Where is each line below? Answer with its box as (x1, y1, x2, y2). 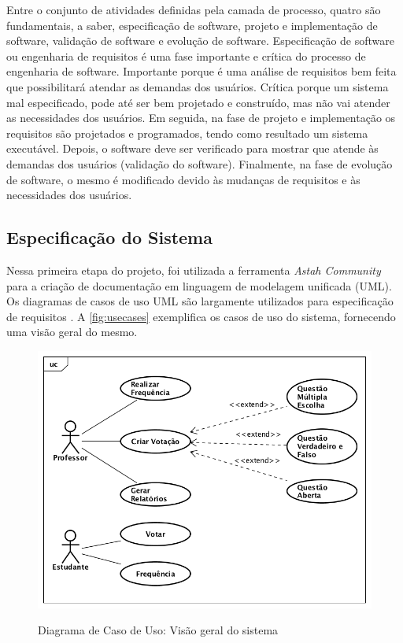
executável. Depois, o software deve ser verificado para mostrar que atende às (6, 140, 379, 157)
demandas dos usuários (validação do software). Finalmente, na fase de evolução (6, 155, 393, 172)
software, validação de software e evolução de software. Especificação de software (6, 32, 394, 49)
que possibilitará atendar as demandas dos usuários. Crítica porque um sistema (6, 78, 389, 94)
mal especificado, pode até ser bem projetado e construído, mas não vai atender (6, 94, 390, 110)
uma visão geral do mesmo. (6, 323, 138, 340)
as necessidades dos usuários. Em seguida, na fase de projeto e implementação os (6, 109, 396, 126)
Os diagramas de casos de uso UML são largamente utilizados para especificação (6, 293, 394, 309)
